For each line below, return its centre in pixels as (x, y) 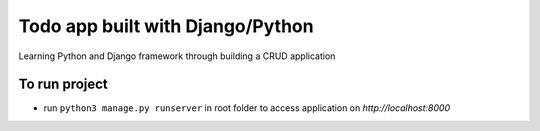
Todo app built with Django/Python (166, 26)
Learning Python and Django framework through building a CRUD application (177, 56)
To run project (63, 84)
